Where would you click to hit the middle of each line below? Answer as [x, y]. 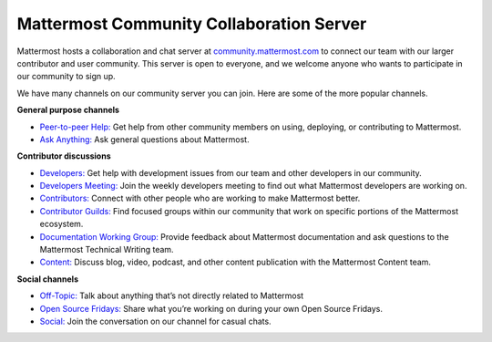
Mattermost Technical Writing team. [107, 250]
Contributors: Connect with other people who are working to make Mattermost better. [200, 198]
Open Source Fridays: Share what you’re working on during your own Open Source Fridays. [211, 308]
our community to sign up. [66, 77]
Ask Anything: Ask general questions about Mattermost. [144, 139]
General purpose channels [68, 110]
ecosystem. [61, 224]
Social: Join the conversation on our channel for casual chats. [156, 321]
